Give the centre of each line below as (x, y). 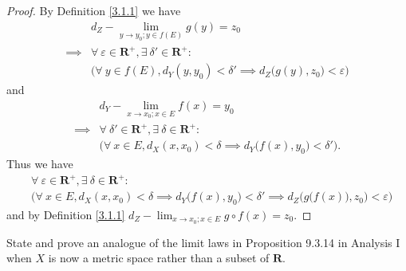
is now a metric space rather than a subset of (159, 258)
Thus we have (40, 163)
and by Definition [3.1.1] (66, 214)
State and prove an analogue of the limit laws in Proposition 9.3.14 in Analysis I (203, 242)
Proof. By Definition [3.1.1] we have (94, 10)
